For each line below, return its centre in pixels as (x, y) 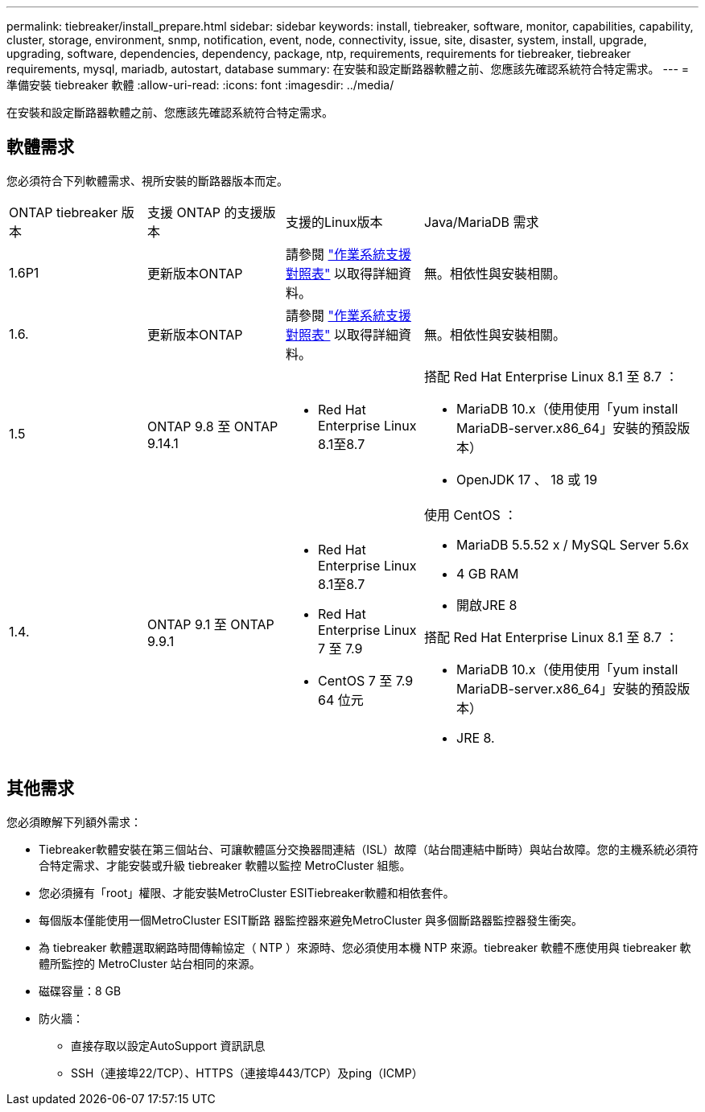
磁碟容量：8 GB (80, 991)
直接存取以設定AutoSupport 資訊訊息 (168, 1045)
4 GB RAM (488, 573)
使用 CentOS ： (471, 515)
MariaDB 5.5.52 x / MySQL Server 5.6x (573, 544)
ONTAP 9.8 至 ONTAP (213, 426)
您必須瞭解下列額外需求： (74, 822)
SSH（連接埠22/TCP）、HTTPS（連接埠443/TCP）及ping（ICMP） (247, 1073)
